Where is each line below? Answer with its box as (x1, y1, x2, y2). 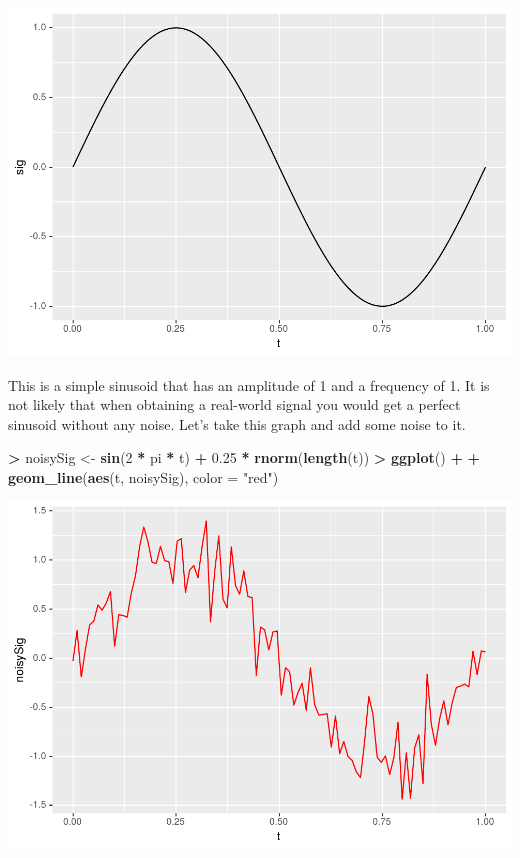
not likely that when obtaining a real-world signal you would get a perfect (8, 394, 461, 415)
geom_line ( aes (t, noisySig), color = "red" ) (8, 466, 279, 487)
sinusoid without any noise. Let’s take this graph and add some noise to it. (8, 413, 466, 434)
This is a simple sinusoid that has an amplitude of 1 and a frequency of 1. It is (8, 374, 490, 395)
